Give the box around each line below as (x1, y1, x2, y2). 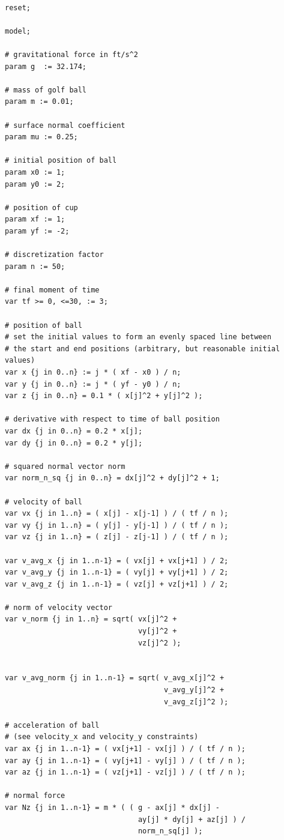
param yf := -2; (5, 226, 70, 235)
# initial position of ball (5, 156, 117, 165)
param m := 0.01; (5, 97, 74, 106)
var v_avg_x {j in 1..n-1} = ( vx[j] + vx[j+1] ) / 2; (5, 556, 229, 565)
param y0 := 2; (5, 180, 65, 189)
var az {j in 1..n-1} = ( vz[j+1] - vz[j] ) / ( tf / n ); (5, 768, 246, 777)
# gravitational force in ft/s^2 (5, 50, 138, 59)
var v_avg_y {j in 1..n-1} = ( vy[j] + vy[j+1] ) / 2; (5, 568, 229, 577)
